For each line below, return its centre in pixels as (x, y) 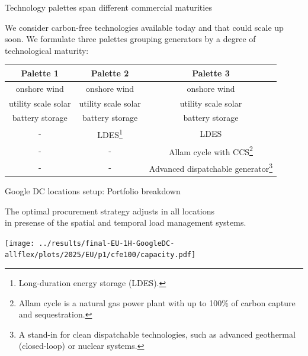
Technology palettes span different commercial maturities (108, 7)
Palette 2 (110, 73)
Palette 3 (211, 73)
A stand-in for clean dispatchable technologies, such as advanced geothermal (157, 334)
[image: (20, 243)
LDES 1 (110, 134)
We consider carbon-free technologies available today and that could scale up (144, 27)
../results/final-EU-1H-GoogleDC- (107, 243)
